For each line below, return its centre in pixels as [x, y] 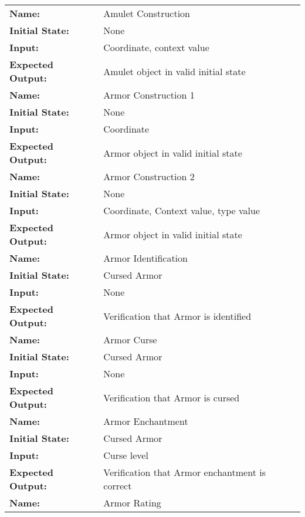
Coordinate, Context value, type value [182, 210]
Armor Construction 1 [149, 95]
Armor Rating [132, 503]
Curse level [126, 455]
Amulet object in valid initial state [174, 71]
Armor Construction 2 [149, 176]
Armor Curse [130, 339]
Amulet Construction [147, 13]
